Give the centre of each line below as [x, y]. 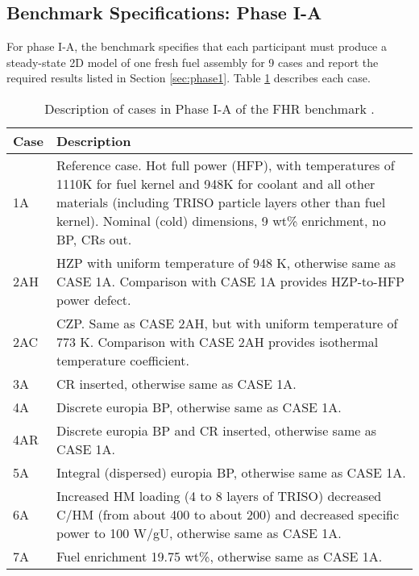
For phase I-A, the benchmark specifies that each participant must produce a [197, 46]
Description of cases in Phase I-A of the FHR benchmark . [209, 108]
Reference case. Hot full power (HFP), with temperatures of [225, 165]
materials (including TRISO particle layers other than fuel [221, 202]
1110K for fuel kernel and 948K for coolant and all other [216, 183]
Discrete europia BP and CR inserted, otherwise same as [216, 430]
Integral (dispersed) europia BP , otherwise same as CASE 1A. [231, 472]
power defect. [93, 299]
